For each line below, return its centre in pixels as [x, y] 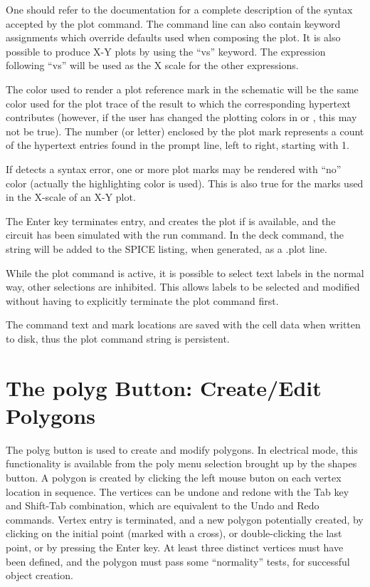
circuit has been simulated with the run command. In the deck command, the [175, 235]
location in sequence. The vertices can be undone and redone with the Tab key [178, 491]
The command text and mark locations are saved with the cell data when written [183, 324]
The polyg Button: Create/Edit [164, 387]
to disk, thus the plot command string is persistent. [118, 338]
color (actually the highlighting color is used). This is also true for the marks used [185, 183]
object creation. [39, 575]
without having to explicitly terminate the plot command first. [142, 300]
